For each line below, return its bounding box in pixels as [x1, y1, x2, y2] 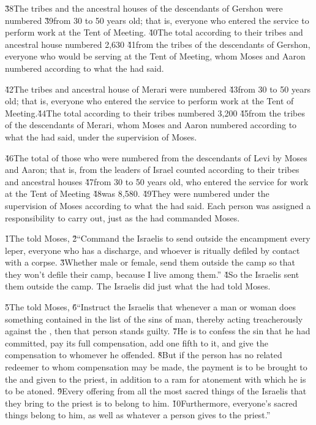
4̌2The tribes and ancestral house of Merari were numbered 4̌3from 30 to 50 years [5, 82, 311, 95]
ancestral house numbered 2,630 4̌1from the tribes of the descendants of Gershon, [5, 37, 310, 50]
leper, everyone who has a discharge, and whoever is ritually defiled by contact [5, 243, 300, 256]
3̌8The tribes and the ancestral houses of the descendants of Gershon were [5, 2, 283, 14]
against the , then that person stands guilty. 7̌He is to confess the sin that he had [5, 324, 310, 337]
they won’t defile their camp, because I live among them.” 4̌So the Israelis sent [5, 267, 299, 280]
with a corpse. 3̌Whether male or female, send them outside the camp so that [5, 256, 296, 269]
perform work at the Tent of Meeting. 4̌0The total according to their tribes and [5, 26, 303, 39]
